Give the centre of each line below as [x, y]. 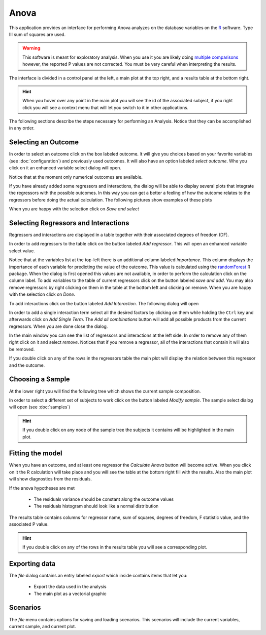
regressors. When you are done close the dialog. [59, 326]
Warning [31, 48]
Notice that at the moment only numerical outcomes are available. [76, 177]
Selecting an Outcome [44, 142]
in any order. [22, 128]
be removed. [22, 349]
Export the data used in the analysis [70, 587]
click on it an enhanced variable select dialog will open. [65, 168]
